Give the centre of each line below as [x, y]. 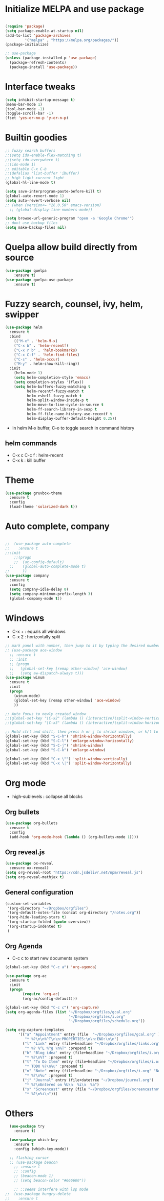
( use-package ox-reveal [29, 864]
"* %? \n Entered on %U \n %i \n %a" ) [62, 1084]
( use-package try [27, 1127]
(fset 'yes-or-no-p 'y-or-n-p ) [37, 118]
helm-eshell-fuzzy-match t [54, 396]
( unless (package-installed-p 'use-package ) [51, 58]
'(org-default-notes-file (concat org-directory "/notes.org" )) [74, 913]
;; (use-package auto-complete [38, 544]
